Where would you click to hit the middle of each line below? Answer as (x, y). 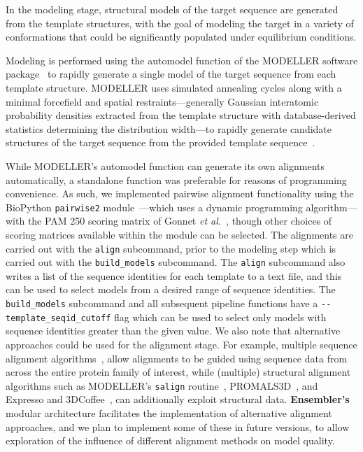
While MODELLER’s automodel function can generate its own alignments (165, 165)
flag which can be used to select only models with (220, 317)
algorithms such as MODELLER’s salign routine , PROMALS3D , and (162, 385)
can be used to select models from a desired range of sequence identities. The (171, 289)
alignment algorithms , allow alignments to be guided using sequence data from (177, 358)
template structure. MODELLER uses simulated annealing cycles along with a (174, 87)
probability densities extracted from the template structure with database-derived (181, 115)
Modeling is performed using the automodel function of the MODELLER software (182, 60)
